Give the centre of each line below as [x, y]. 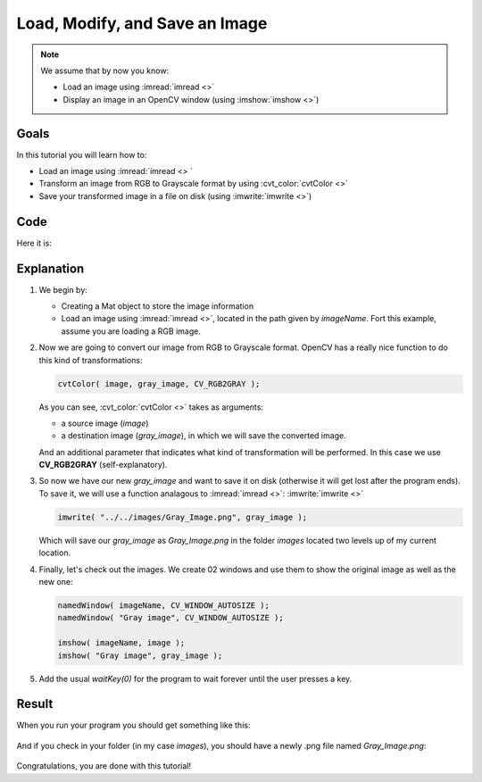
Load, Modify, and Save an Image [142, 23]
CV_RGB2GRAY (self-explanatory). [103, 465]
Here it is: [34, 243]
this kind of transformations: [91, 360]
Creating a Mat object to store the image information [158, 306]
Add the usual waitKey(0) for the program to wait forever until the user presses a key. [195, 678]
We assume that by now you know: [105, 71]
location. [55, 553]
